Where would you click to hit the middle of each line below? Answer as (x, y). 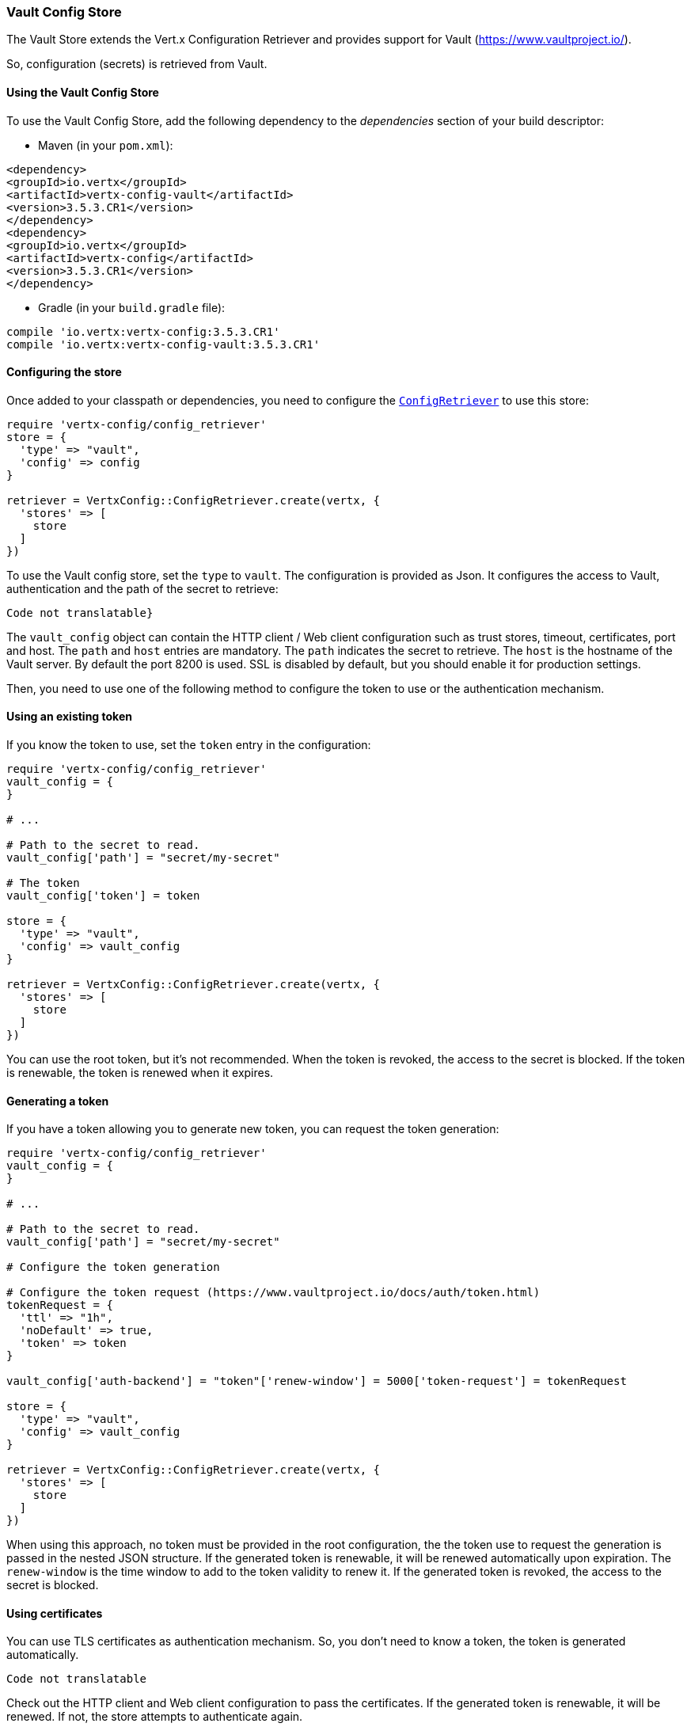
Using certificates (55, 1613)
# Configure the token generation (113, 1267)
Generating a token (58, 1101)
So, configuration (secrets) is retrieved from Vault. (137, 64)
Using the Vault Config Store (83, 92)
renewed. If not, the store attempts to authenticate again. (155, 1717)
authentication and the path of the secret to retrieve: (142, 588)
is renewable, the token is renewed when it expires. (140, 1073)
